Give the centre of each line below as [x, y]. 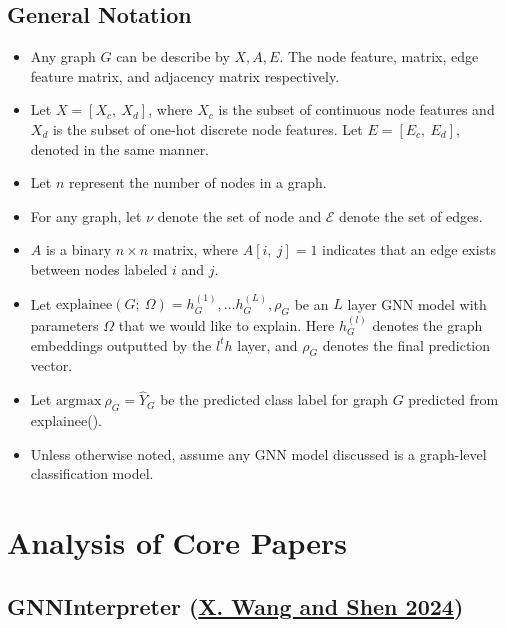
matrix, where [195, 249]
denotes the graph [427, 324]
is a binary [78, 249]
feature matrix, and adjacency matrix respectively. [185, 75]
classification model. [92, 473]
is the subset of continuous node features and [356, 109]
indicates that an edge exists [409, 249]
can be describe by [173, 56]
